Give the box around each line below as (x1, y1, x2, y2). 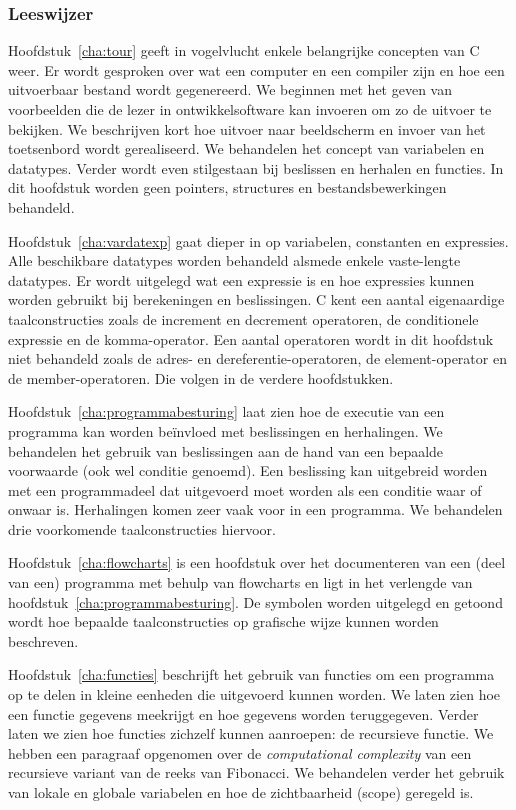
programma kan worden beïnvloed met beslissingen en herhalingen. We (8, 420, 443, 441)
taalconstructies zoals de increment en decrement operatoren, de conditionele (8, 308, 479, 329)
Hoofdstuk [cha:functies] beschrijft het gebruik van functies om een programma (8, 664, 495, 685)
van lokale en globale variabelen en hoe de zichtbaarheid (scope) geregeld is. (8, 782, 474, 802)
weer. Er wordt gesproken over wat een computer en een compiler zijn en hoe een (8, 59, 505, 80)
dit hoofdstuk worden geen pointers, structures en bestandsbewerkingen (8, 177, 447, 198)
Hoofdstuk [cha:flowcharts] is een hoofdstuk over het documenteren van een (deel (8, 552, 506, 573)
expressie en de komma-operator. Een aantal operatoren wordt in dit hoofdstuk (8, 328, 494, 349)
